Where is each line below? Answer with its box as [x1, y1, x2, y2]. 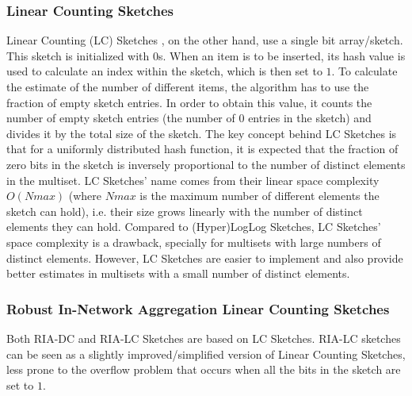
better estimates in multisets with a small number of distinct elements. [6, 265, 350, 282]
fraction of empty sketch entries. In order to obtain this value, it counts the [6, 94, 372, 110]
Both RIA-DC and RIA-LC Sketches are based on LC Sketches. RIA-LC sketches [6, 329, 401, 346]
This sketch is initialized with [6, 47, 150, 63]
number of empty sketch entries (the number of [6, 110, 235, 126]
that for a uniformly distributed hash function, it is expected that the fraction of [6, 140, 399, 157]
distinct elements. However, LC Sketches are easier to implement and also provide [6, 249, 403, 266]
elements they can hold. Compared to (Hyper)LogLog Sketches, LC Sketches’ [6, 218, 381, 235]
